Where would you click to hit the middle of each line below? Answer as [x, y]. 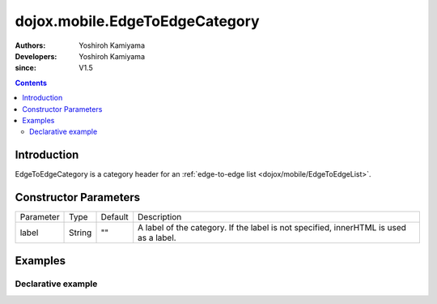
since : [25, 68]
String [81, 233]
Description [160, 217]
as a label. [157, 238]
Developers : [36, 56]
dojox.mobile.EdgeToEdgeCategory [137, 21]
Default [115, 217]
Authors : [30, 45]
